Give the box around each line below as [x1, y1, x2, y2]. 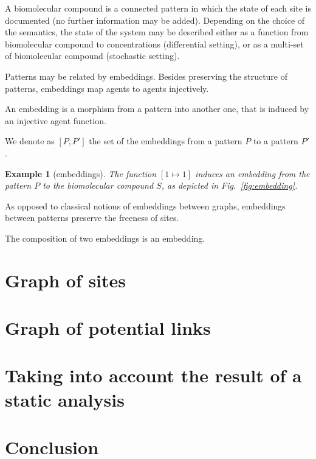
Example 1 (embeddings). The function [5, 167, 157, 180]
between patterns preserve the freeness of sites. [5, 211, 179, 224]
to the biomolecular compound [43, 179, 154, 192]
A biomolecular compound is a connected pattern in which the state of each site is [5, 2, 311, 14]
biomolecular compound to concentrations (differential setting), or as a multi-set [5, 37, 304, 50]
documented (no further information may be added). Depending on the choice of [5, 13, 305, 26]
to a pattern [253, 135, 298, 147]
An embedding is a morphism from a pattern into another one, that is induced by [5, 102, 309, 115]
